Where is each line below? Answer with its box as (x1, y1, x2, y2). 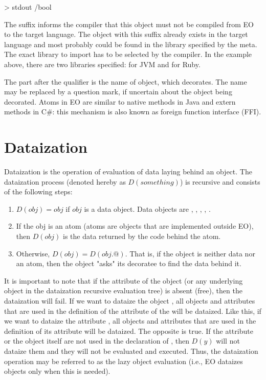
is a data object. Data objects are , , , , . (84, 203, 211, 214)
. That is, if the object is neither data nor (125, 248, 255, 258)
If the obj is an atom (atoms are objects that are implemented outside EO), (16, 221, 254, 231)
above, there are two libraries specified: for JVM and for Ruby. (4, 58, 201, 69)
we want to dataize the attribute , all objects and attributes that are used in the (4, 315, 256, 326)
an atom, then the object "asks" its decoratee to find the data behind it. (16, 258, 241, 269)
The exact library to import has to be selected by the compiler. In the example (4, 49, 252, 59)
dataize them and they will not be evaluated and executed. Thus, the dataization (4, 345, 258, 356)
